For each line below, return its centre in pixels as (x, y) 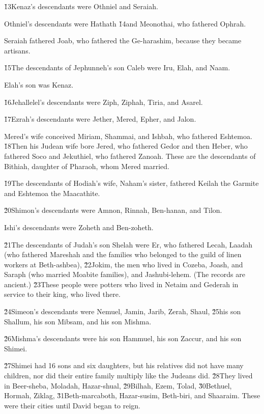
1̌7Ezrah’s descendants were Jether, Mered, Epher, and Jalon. (100, 119)
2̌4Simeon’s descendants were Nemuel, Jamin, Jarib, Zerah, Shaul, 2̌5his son (123, 311)
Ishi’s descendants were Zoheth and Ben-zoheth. (79, 227)
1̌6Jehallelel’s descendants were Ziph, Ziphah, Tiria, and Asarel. (104, 102)
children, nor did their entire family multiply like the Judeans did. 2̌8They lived (128, 376)
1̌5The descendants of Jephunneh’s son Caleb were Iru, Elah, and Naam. (117, 67)
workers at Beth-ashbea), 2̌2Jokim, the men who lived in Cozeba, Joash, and (124, 264)
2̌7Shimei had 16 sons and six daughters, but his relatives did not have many (124, 365)
